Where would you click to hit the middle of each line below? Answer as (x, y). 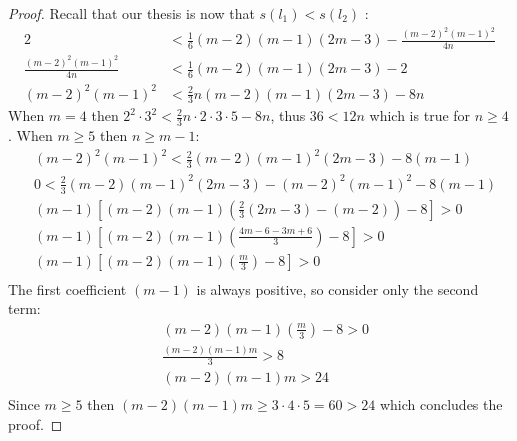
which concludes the (441, 404)
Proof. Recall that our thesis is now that (131, 13)
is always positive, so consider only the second (337, 288)
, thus (288, 115)
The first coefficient (67, 288)
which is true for (420, 115)
